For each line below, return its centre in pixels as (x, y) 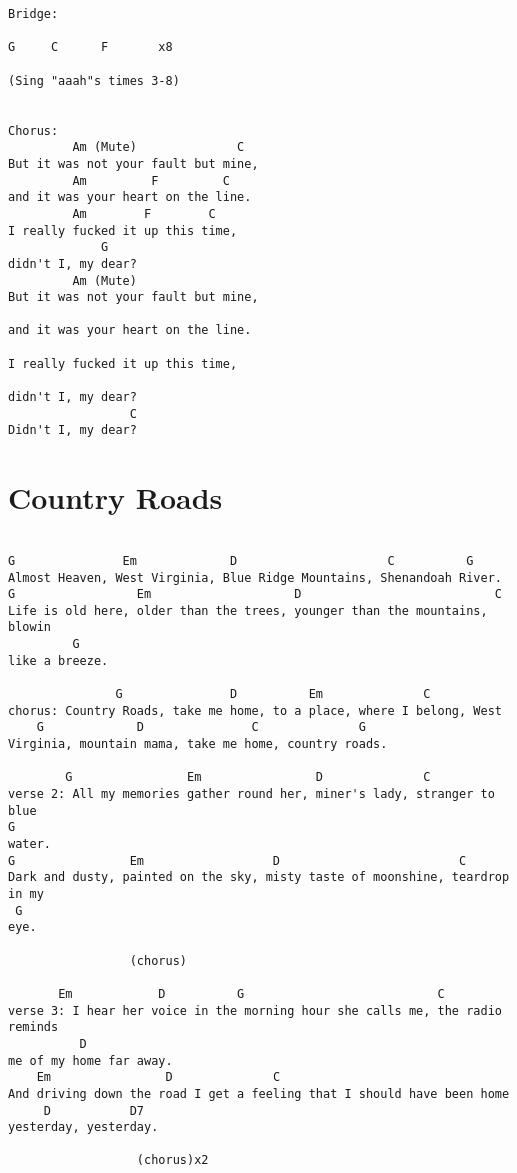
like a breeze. (58, 660)
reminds (33, 1027)
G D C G (201, 727)
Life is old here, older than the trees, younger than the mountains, (248, 610)
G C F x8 (90, 47)
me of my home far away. (90, 1060)
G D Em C (273, 694)
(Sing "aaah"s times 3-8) (94, 80)
